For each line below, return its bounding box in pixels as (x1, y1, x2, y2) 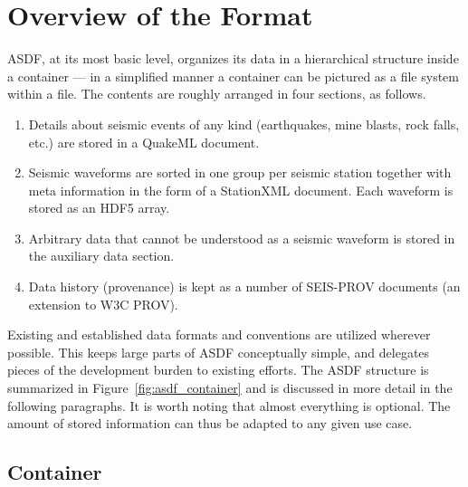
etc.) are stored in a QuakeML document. (28, 132, 260, 151)
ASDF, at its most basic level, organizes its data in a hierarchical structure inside (7, 49, 459, 68)
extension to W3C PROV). (28, 294, 178, 313)
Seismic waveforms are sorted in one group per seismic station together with (28, 163, 452, 182)
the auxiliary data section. (28, 246, 175, 265)
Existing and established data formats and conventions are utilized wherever (7, 325, 431, 344)
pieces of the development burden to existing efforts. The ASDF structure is (7, 360, 429, 379)
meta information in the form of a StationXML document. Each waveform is (28, 180, 454, 199)
